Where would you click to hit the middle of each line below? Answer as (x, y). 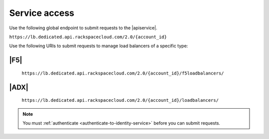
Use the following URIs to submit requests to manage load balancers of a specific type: (99, 46)
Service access (42, 13)
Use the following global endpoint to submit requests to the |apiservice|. (83, 28)
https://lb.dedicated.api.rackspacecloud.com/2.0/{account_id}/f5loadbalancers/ (123, 73)
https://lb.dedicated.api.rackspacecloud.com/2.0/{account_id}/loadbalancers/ (120, 100)
